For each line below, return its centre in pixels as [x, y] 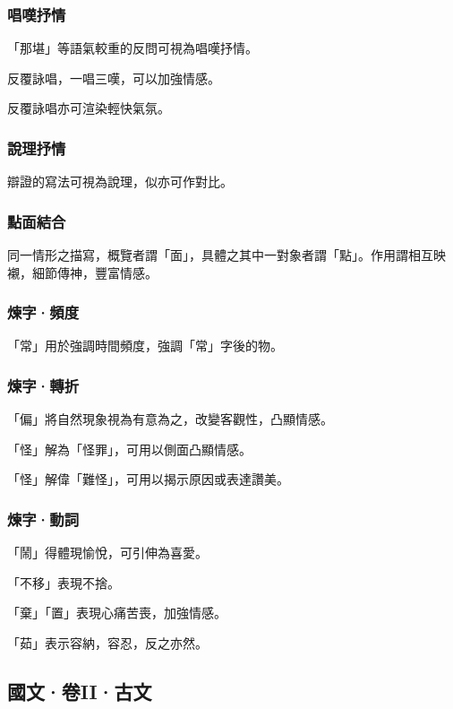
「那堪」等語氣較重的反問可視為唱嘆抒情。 [132, 48]
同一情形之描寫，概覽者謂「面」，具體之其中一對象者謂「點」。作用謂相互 [220, 255]
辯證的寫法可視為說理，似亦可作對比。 [120, 182]
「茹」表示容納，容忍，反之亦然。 [107, 643]
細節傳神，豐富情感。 [94, 272]
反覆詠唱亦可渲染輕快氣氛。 [89, 108]
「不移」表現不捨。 [64, 582]
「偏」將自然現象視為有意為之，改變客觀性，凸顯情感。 [170, 419]
